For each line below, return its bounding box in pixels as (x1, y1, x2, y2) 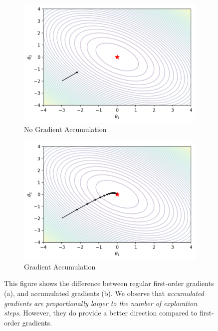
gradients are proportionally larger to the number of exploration (4, 297, 198, 308)
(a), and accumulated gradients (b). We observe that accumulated (4, 287, 204, 298)
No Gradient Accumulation (24, 124, 107, 134)
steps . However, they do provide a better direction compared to (4, 307, 198, 318)
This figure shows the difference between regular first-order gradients (4, 278, 214, 288)
